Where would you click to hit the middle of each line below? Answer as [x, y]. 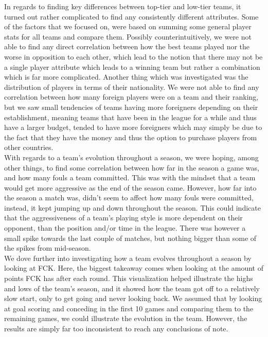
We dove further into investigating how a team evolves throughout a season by [128, 258]
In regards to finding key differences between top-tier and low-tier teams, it [123, 6]
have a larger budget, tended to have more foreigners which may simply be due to [133, 127]
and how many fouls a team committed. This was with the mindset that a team [130, 177]
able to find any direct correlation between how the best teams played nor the [127, 46]
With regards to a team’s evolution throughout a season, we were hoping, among [131, 157]
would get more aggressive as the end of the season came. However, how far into [130, 187]
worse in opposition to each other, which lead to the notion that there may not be [133, 56]
